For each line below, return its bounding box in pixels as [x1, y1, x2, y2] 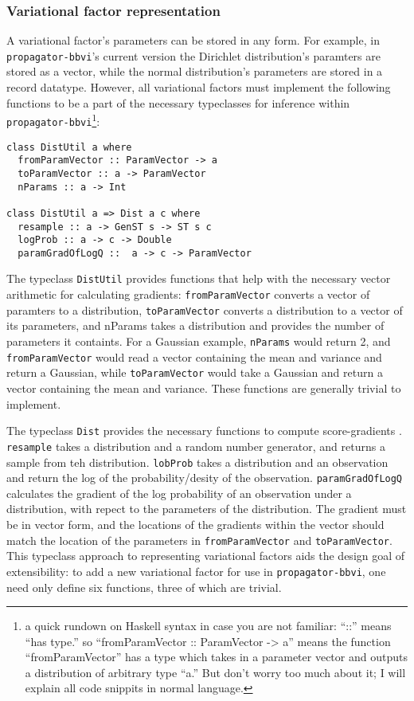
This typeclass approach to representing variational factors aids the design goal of [6, 547, 405, 564]
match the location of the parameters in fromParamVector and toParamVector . [6, 531, 393, 548]
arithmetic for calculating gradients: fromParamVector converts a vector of [6, 286, 370, 303]
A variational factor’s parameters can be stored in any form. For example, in [6, 32, 380, 49]
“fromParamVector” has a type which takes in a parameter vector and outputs [25, 648, 408, 665]
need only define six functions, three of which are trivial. [6, 578, 282, 595]
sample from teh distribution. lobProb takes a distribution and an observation [6, 453, 389, 470]
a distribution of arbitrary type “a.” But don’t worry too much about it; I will [25, 664, 406, 680]
